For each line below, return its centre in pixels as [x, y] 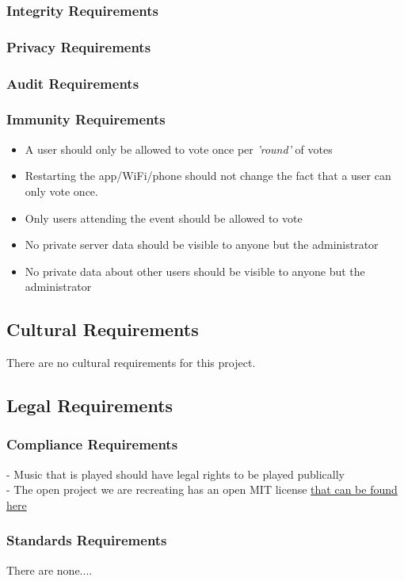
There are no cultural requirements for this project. [131, 363]
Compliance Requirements [92, 444]
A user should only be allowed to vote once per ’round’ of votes [179, 149]
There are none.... [50, 570]
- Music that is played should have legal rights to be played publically [175, 474]
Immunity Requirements [86, 119]
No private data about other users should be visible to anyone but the [195, 271]
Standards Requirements [87, 540]
